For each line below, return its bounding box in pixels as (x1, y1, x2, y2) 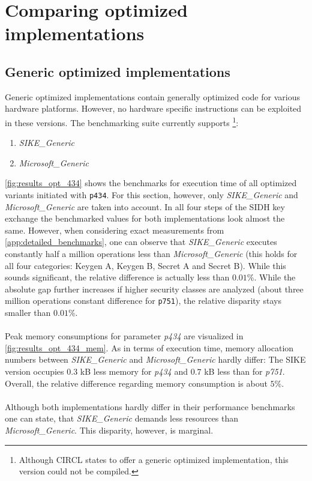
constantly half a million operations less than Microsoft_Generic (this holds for (5, 247, 298, 260)
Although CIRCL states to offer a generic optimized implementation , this (19, 453, 289, 465)
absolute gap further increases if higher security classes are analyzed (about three (5, 282, 304, 295)
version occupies (5, 365, 64, 378)
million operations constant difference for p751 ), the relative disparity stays (5, 294, 281, 307)
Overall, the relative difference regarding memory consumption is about (5, 377, 268, 389)
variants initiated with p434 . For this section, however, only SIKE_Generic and (5, 188, 298, 201)
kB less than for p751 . (204, 365, 285, 378)
